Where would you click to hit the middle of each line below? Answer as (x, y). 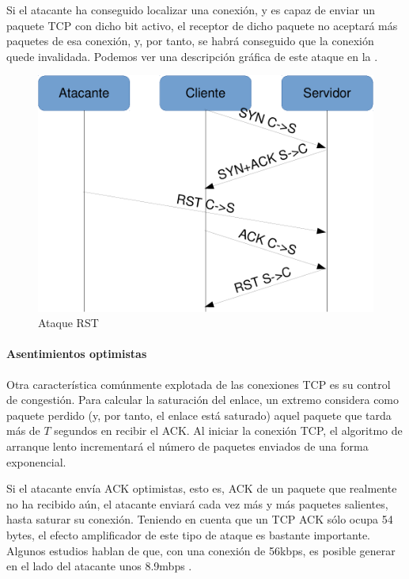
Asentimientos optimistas (77, 354)
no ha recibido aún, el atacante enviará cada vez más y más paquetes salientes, (197, 503)
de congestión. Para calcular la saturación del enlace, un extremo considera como (203, 400)
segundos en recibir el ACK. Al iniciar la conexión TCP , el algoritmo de (228, 430)
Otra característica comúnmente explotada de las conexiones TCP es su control (199, 384)
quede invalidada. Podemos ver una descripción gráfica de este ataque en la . (192, 56)
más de (23, 430)
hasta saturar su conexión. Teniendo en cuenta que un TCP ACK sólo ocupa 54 (200, 519)
